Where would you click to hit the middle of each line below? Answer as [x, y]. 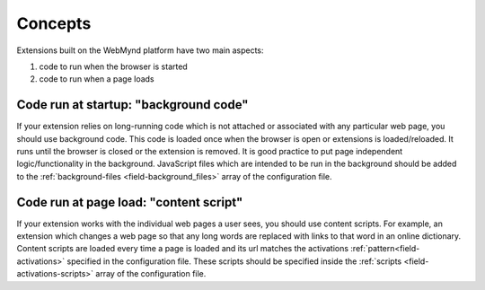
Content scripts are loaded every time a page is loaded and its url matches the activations [183, 249]
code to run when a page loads [97, 79]
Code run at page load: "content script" [130, 202]
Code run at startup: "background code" [132, 105]
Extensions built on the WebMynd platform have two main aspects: [140, 50]
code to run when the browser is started [113, 66]
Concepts [54, 23]
